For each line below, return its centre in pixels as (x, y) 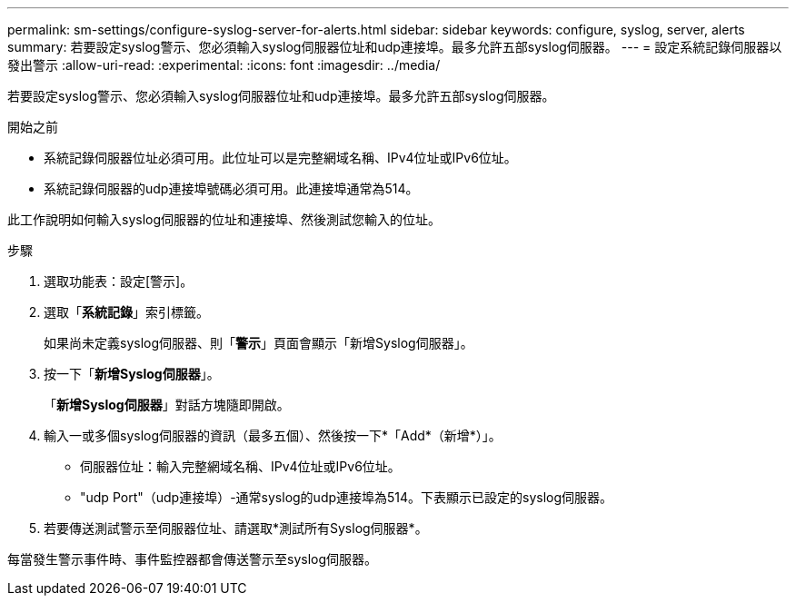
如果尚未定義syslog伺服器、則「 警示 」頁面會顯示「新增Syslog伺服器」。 (259, 343)
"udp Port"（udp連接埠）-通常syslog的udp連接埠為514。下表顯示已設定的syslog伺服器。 (347, 497)
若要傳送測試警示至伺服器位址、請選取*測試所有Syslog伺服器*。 (236, 528)
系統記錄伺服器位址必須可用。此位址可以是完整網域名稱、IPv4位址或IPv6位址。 (280, 158)
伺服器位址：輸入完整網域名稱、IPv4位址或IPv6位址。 (240, 466)
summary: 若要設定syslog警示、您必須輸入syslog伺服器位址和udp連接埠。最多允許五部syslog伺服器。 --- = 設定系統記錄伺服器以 (395, 47)
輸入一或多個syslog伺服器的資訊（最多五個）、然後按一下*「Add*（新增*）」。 (273, 435)
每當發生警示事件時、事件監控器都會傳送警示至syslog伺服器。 (193, 559)
